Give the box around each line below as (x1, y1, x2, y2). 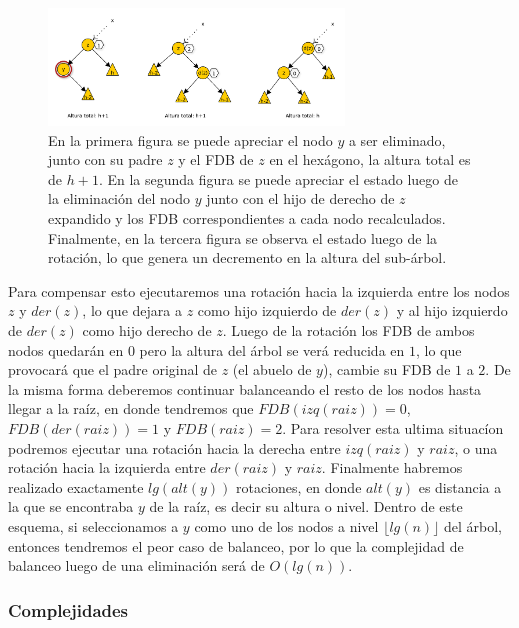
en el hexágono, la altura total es (269, 149, 471, 170)
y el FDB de (178, 149, 254, 170)
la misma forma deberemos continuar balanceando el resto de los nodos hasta (8, 378, 482, 399)
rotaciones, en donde (236, 476, 362, 497)
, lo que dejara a (82, 300, 182, 321)
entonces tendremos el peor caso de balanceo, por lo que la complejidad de (8, 535, 464, 556)
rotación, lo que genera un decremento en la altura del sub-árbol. (48, 247, 447, 268)
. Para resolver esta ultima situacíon (282, 417, 504, 438)
